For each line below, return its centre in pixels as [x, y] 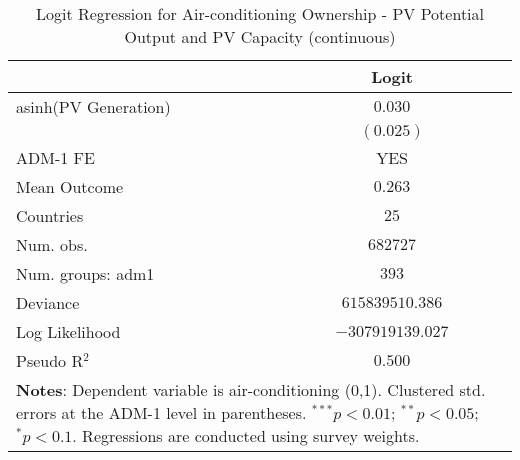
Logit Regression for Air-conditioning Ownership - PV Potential [260, 13]
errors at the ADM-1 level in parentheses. [161, 412]
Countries [50, 215]
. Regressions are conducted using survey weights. [246, 435]
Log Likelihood [68, 331]
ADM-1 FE [55, 157]
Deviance [48, 302]
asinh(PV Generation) [93, 106]
